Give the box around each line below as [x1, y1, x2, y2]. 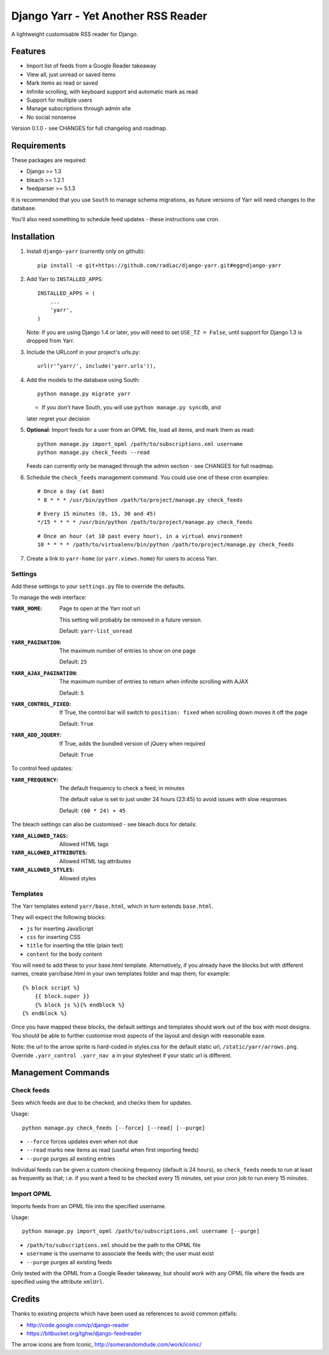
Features [11, 46, 46, 57]
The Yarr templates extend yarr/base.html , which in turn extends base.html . [11, 902, 214, 910]
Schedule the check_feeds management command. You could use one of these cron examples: [26, 473, 269, 481]
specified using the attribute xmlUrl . [11, 1278, 105, 1286]
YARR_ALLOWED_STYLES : [11, 866, 74, 874]
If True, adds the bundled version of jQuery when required [59, 740, 205, 747]
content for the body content [26, 950, 102, 958]
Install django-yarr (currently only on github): [26, 247, 146, 255]
